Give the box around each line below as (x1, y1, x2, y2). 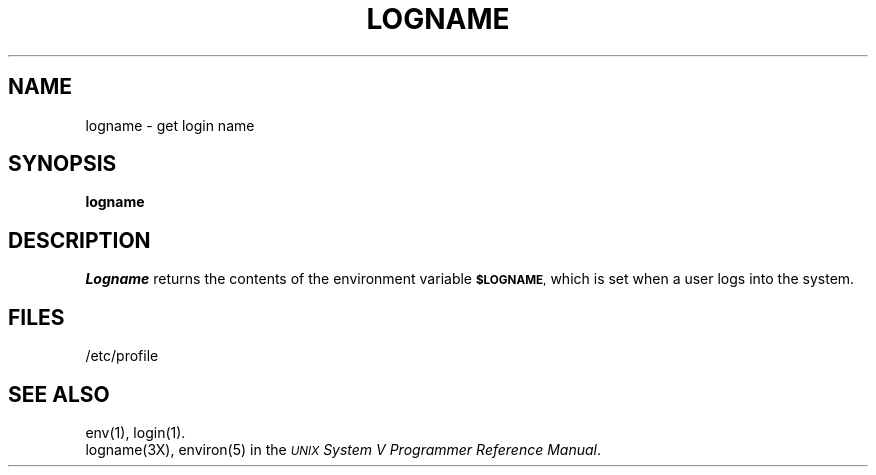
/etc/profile (85, 347, 159, 365)
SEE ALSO (8, 381, 110, 407)
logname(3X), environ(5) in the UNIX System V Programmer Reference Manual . (85, 440, 602, 458)
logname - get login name (85, 116, 255, 134)
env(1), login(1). (85, 423, 186, 441)
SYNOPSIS (8, 151, 117, 177)
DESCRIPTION (8, 227, 151, 253)
